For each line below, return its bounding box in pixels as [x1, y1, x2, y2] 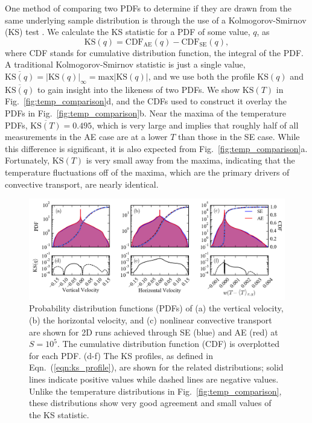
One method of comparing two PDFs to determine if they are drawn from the [5, 2, 291, 14]
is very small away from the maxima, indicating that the [86, 154, 295, 167]
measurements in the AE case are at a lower [5, 130, 168, 143]
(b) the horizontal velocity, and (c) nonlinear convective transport [29, 313, 272, 326]
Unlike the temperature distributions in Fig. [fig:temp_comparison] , [29, 384, 282, 397]
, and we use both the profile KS [148, 69, 269, 82]
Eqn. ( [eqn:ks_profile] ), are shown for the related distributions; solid [29, 361, 284, 374]
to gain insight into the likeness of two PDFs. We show [37, 83, 240, 95]
